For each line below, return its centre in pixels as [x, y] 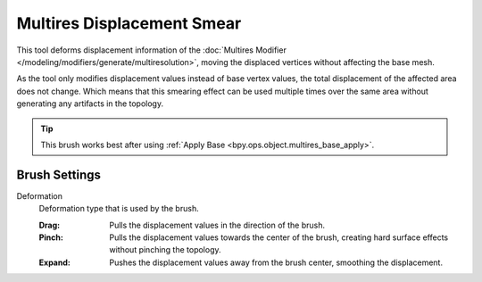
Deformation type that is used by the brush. [119, 209]
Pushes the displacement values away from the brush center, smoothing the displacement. [276, 262]
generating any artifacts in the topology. [90, 104]
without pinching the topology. [166, 250]
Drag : [50, 225]
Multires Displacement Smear [129, 23]
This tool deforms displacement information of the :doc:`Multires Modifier [152, 50]
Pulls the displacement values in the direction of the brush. [217, 225]
